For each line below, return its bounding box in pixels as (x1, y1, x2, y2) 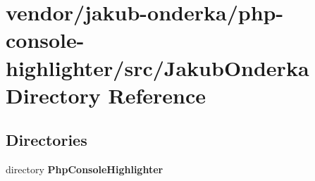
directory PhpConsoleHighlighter (6, 162, 163, 177)
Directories (6, 129, 87, 151)
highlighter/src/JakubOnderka (6, 53, 309, 82)
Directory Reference (6, 80, 206, 109)
